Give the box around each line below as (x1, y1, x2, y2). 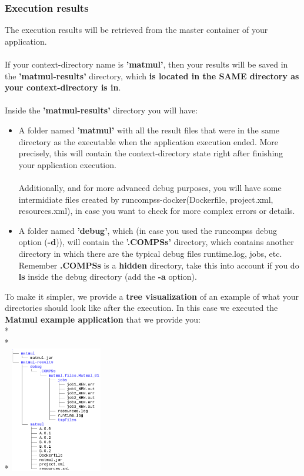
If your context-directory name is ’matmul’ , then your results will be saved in (5, 58, 288, 70)
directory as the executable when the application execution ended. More (18, 135, 278, 148)
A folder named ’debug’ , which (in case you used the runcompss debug (18, 224, 278, 236)
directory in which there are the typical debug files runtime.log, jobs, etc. (18, 247, 282, 259)
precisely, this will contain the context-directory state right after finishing (18, 147, 283, 159)
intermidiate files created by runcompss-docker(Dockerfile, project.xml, (18, 193, 273, 205)
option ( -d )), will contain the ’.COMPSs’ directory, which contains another (18, 236, 294, 248)
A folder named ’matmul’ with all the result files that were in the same (18, 123, 279, 136)
